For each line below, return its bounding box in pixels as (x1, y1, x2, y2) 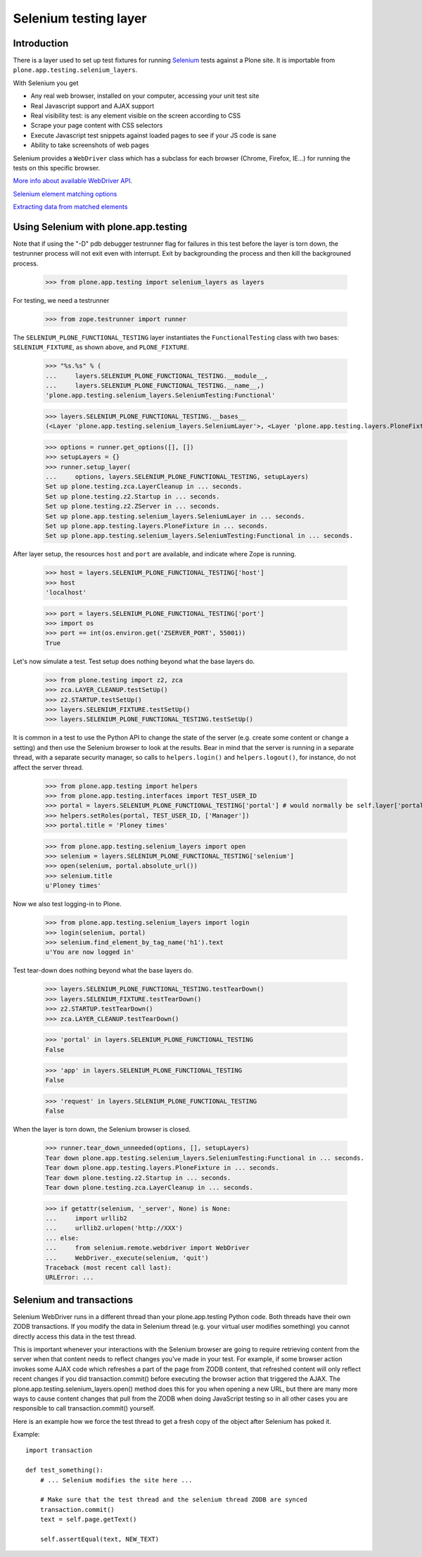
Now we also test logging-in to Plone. (13, 900, 122, 908)
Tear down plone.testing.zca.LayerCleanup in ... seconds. (45, 1183, 253, 1192)
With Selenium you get (13, 78, 79, 87)
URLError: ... (45, 1273, 94, 1282)
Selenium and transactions (13, 1294, 134, 1306)
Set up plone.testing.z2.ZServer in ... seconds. (45, 502, 220, 511)
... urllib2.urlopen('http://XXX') (45, 1224, 183, 1232)
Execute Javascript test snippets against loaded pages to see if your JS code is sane (30, 131, 277, 139)
